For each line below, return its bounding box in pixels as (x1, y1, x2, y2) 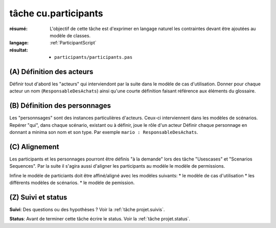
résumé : (9, 26, 28, 32)
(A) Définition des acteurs (9, 67, 94, 76)
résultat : (9, 47, 28, 53)
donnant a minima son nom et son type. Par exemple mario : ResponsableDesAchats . (9, 129, 199, 135)
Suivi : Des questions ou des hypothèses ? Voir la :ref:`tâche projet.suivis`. (9, 207, 165, 213)
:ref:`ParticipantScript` (50, 40, 97, 46)
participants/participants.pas (54, 54, 133, 60)
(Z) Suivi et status (9, 193, 67, 201)
